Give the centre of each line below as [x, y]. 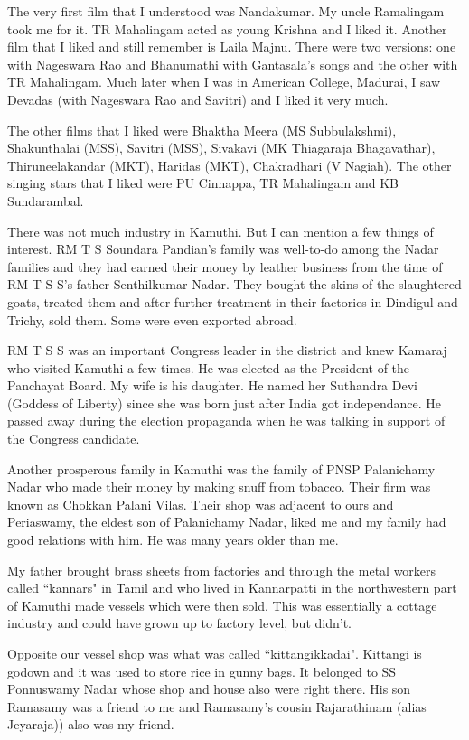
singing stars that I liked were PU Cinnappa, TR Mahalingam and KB [203, 183]
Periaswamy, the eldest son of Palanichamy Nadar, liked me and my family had [227, 522]
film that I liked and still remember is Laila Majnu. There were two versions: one [232, 47]
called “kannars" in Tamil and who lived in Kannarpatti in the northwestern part [232, 588]
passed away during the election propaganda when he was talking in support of [226, 421]
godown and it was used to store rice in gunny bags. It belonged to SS [202, 671]
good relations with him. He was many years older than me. [173, 540]
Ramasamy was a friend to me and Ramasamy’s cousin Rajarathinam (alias [217, 706]
